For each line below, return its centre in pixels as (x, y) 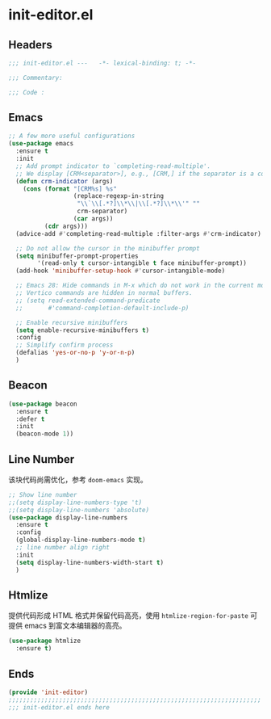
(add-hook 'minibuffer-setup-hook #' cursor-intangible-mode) (121, 271)
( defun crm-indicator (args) (65, 181)
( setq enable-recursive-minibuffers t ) (83, 330)
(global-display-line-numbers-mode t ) (81, 540)
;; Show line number (43, 494)
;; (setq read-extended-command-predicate (88, 301)
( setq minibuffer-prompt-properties (77, 256)
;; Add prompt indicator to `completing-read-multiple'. (113, 166)
